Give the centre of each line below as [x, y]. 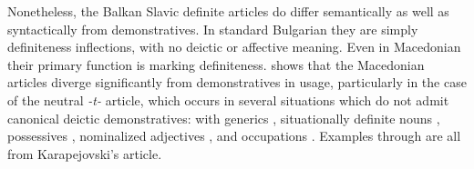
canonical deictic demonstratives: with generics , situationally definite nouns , [224, 118]
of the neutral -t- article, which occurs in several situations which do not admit [228, 99]
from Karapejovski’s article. [85, 153]
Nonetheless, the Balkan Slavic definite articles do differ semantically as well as [228, 11]
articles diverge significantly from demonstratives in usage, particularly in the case [237, 82]
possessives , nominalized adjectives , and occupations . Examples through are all [234, 136]
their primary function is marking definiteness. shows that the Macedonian [216, 64]
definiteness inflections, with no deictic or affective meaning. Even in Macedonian [234, 47]
